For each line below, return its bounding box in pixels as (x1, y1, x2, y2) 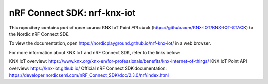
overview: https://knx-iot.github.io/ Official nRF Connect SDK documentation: (9, 65, 167, 71)
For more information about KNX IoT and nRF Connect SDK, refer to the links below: (9, 49, 181, 55)
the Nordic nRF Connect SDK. (9, 31, 70, 37)
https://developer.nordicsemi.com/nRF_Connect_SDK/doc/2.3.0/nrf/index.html (9, 72, 169, 78)
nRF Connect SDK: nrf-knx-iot (9, 7, 136, 18)
